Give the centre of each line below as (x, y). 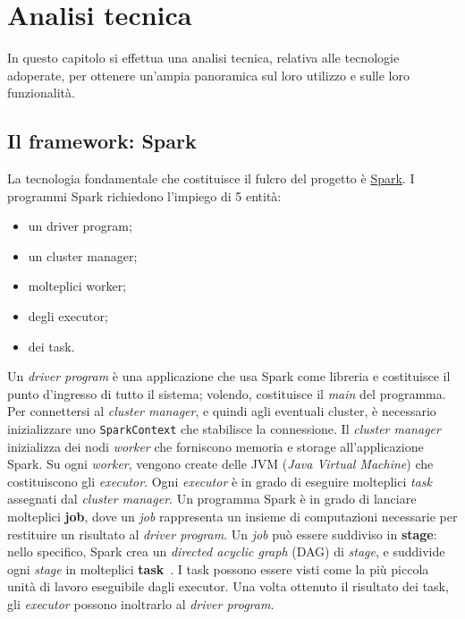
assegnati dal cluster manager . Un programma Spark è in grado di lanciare (212, 499)
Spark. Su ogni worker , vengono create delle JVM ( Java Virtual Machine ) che (220, 464)
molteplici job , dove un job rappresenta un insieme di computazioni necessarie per (232, 517)
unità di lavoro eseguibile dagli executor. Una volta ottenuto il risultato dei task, (228, 586)
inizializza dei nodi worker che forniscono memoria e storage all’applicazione (216, 446)
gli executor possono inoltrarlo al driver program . (141, 604)
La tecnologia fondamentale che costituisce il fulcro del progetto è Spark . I (211, 178)
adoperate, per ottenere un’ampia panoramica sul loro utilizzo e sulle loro (208, 75)
